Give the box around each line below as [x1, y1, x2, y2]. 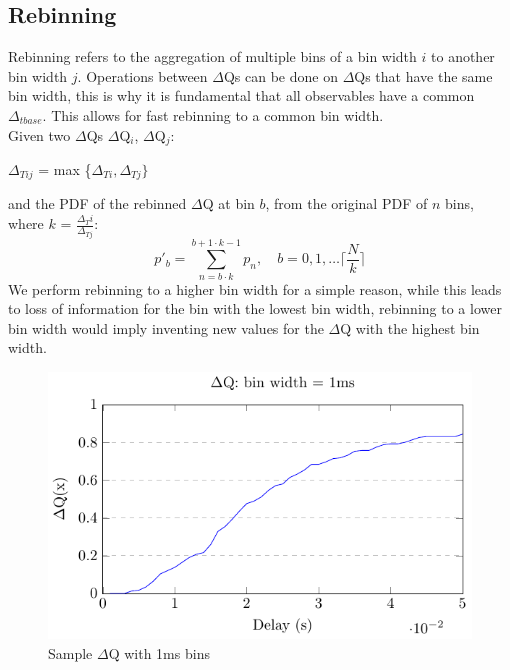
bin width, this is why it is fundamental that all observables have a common [8, 85, 475, 106]
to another [431, 46, 495, 67]
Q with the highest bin [340, 317, 480, 338]
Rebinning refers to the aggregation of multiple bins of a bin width [8, 46, 417, 67]
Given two [8, 124, 71, 145]
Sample [48, 642, 93, 663]
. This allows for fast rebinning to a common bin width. [42, 104, 384, 125]
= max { [38, 159, 92, 180]
